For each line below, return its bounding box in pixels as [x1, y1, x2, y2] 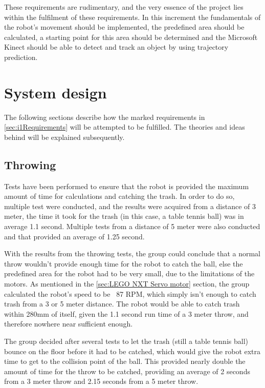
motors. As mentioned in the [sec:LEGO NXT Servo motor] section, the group [4, 278, 250, 289]
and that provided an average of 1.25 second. [4, 231, 145, 241]
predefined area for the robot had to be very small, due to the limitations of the [4, 268, 255, 279]
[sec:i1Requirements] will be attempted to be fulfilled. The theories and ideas [4, 121, 245, 132]
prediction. [4, 51, 38, 62]
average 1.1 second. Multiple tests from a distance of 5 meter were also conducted [4, 221, 260, 232]
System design [4, 81, 107, 103]
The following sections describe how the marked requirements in [4, 111, 205, 122]
